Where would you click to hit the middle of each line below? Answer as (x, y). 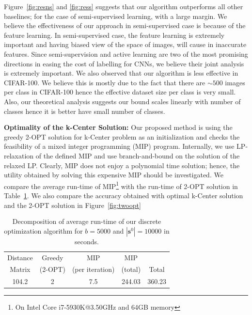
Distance (20, 257)
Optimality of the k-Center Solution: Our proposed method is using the (118, 127)
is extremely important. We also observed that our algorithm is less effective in (121, 73)
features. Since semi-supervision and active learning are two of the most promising (126, 54)
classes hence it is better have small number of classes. (85, 111)
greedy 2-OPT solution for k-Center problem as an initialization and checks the (122, 136)
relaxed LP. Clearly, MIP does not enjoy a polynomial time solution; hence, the (122, 165)
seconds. (87, 241)
